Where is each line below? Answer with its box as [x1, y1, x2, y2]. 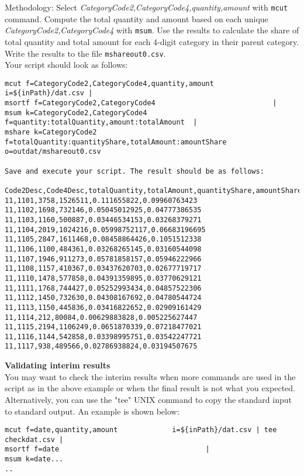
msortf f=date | [5, 445, 210, 454]
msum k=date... [5, 455, 64, 464]
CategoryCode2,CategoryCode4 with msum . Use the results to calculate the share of [5, 24, 299, 36]
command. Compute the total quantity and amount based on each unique [5, 12, 268, 25]
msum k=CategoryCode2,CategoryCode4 [5, 108, 147, 117]
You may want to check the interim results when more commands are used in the [5, 370, 296, 382]
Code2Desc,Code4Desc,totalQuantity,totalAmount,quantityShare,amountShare [5, 186, 302, 195]
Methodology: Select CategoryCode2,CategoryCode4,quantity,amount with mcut [5, 1, 288, 13]
